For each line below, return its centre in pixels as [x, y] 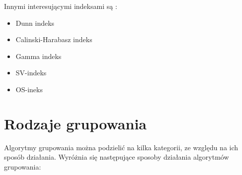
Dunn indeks [35, 23]
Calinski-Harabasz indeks [54, 39]
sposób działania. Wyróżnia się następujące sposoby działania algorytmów [117, 157]
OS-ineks [29, 89]
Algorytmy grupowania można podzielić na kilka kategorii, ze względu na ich [121, 147]
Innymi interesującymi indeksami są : [61, 6]
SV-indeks [31, 73]
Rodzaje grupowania [75, 123]
